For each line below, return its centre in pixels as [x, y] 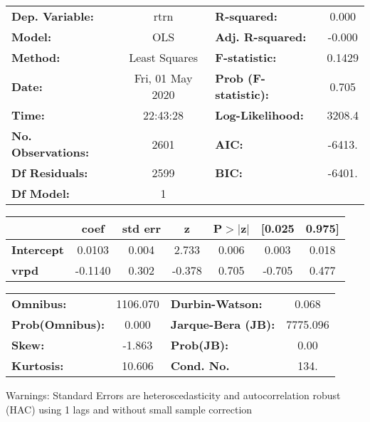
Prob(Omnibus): [58, 324]
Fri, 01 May [163, 78]
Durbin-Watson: [216, 304]
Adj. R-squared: [261, 37]
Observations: [51, 152]
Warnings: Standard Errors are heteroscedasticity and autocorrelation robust [173, 395]
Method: [36, 57]
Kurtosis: [38, 365]
